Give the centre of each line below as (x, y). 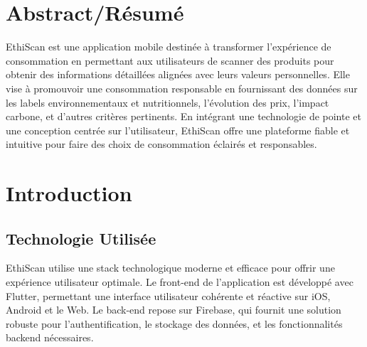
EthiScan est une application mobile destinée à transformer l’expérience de (169, 47)
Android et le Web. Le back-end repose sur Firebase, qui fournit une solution (174, 310)
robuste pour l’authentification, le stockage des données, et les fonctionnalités (174, 323)
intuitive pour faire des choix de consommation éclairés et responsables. (161, 144)
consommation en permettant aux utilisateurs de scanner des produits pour (170, 60)
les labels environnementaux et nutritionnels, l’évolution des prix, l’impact (167, 102)
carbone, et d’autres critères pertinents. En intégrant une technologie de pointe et (183, 116)
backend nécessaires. (50, 337)
